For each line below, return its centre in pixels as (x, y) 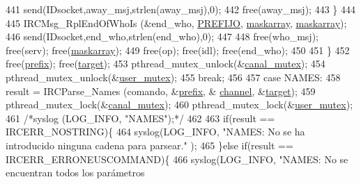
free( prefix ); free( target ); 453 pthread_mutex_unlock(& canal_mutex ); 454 (166, 64)
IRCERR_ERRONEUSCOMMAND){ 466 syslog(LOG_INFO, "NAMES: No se (177, 159)
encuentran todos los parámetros (75, 173)
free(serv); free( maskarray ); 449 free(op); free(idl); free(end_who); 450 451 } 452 (178, 50)
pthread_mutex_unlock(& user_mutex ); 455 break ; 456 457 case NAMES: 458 (173, 77)
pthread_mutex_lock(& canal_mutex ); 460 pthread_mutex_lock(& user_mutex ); (179, 104)
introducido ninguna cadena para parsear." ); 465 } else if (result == (149, 145)
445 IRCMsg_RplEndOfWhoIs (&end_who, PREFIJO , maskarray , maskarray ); (176, 23)
